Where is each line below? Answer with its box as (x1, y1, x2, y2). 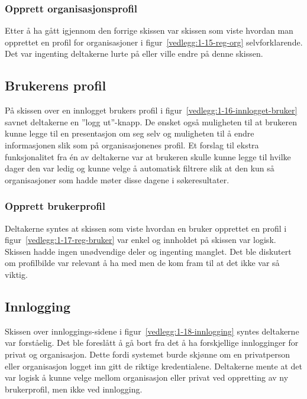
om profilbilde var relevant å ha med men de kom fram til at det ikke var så (5, 257, 280, 269)
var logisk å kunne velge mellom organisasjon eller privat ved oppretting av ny (5, 371, 289, 384)
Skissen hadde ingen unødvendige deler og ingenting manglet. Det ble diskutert (5, 245, 292, 257)
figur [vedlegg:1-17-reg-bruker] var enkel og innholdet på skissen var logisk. (5, 233, 276, 246)
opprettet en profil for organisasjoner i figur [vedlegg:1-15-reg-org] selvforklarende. (5, 35, 303, 48)
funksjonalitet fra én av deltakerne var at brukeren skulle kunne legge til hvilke (5, 150, 291, 163)
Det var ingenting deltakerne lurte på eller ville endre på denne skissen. (5, 47, 263, 60)
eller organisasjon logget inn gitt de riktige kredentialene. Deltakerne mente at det (5, 359, 302, 372)
